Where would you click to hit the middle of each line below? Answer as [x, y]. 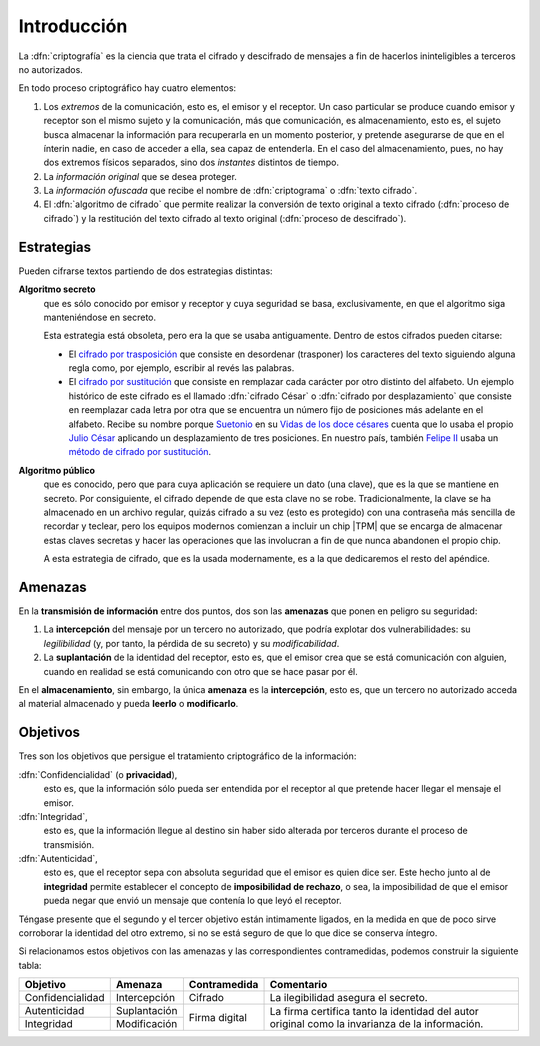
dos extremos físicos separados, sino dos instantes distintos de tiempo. [191, 162]
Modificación [146, 1024]
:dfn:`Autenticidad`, [58, 859]
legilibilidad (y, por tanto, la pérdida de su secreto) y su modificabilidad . [191, 643]
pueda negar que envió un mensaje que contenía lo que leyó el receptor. [192, 901]
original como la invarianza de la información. [376, 1023]
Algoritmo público [56, 470]
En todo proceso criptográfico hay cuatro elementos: [127, 88]
